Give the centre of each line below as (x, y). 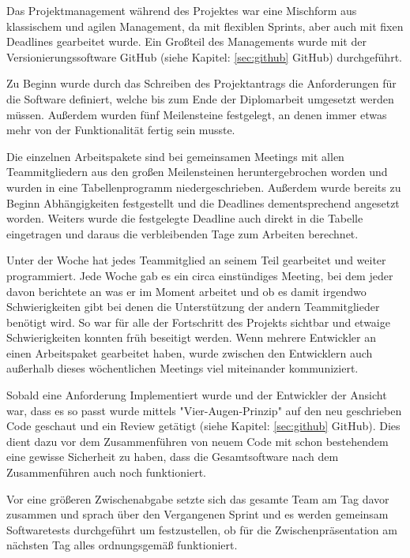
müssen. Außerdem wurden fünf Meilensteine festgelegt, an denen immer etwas (197, 114)
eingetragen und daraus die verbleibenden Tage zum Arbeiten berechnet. (182, 233)
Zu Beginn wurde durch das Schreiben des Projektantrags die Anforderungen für (201, 83)
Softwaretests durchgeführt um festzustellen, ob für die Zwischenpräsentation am (202, 529)
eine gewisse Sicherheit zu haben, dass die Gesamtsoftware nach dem (173, 457)
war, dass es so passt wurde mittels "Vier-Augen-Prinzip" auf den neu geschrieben (204, 410)
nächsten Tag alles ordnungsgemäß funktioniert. (122, 545)
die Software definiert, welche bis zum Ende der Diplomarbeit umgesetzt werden (200, 98)
